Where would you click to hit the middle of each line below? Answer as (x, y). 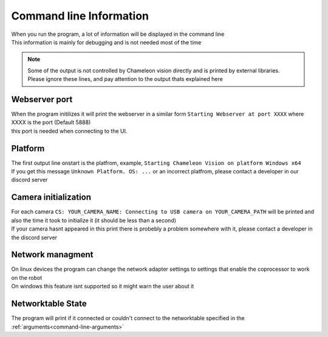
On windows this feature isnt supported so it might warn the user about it (103, 287)
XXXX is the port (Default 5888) (51, 122)
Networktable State (49, 304)
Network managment (52, 255)
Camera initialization (51, 197)
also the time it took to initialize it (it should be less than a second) (94, 220)
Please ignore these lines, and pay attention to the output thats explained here (125, 79)
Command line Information (80, 16)
